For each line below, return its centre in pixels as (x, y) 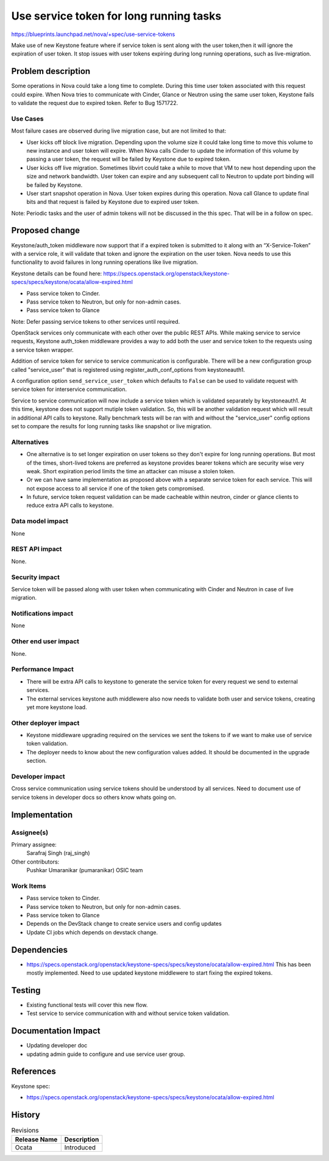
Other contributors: (35, 862)
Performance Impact (43, 669)
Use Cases (27, 118)
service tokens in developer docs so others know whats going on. (94, 797)
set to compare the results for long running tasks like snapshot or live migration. (111, 426)
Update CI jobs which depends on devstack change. (92, 932)
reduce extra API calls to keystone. (70, 505)
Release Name (36, 1140)
